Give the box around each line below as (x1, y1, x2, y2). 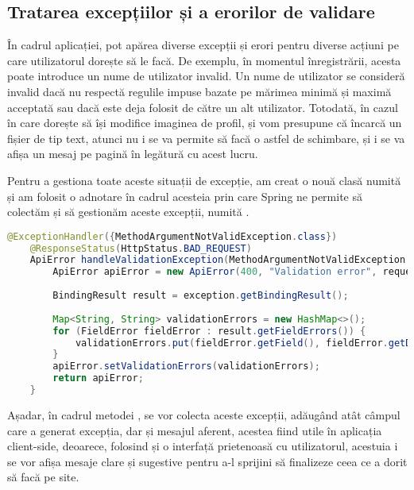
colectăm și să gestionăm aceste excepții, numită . (7, 203, 250, 220)
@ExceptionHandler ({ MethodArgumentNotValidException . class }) (7, 230, 338, 242)
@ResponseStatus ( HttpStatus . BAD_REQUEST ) (29, 242, 252, 254)
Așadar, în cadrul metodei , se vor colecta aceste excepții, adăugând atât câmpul (7, 406, 400, 422)
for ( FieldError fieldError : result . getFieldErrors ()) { (52, 325, 366, 337)
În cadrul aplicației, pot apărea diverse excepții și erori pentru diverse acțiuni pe (7, 37, 399, 53)
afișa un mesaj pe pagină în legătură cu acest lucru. (7, 145, 258, 162)
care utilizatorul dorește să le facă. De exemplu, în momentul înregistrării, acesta (7, 52, 401, 68)
